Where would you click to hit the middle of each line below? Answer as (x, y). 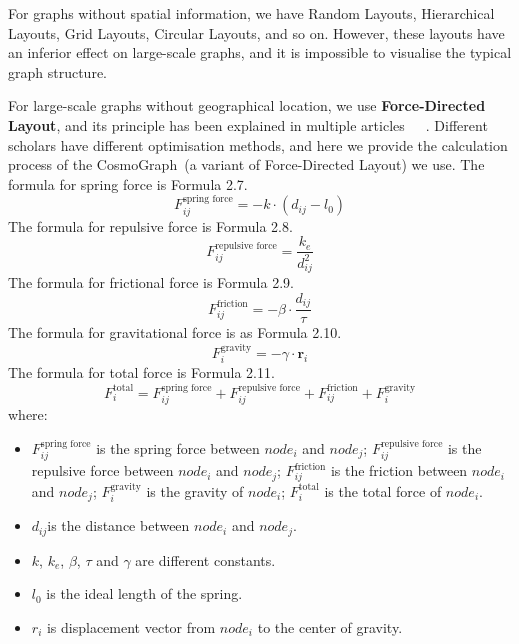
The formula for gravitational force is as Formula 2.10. (175, 332)
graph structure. (57, 71)
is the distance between (118, 525)
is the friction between (399, 470)
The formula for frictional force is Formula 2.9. (151, 282)
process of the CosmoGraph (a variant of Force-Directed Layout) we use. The (246, 164)
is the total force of (383, 490)
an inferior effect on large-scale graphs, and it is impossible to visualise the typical (260, 52)
